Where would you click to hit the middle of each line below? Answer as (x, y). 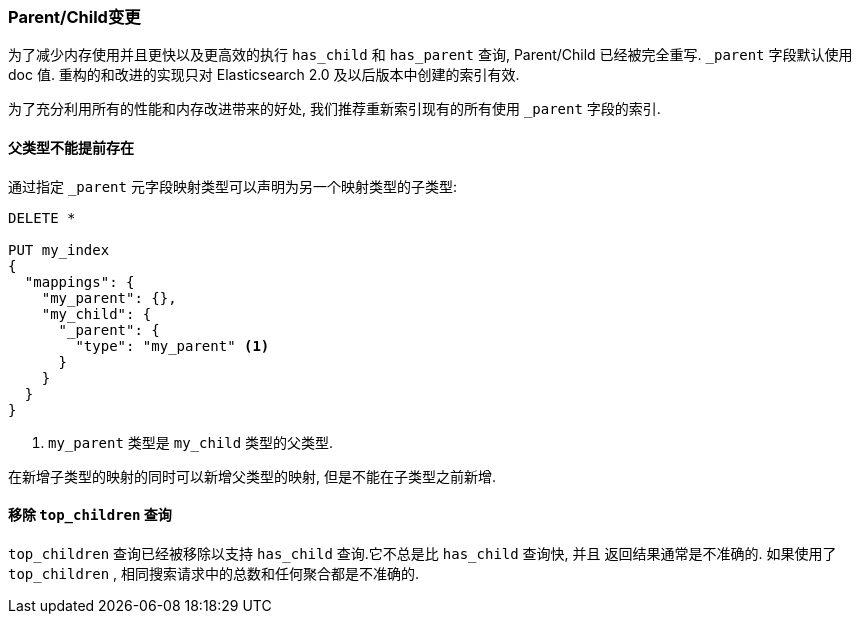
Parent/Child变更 (74, 17)
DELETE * (42, 217)
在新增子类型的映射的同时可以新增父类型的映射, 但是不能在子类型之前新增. (252, 476)
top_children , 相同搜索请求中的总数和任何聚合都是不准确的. (214, 573)
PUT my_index (59, 249)
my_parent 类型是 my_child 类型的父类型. (191, 442)
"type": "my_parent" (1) (172, 345)
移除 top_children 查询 (90, 515)
